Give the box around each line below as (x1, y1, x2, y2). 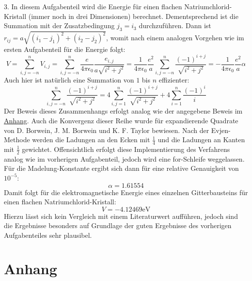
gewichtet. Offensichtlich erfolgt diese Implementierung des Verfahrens (22, 144, 230, 154)
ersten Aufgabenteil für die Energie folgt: (4, 44, 126, 54)
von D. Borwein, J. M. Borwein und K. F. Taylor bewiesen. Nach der (4, 125, 209, 135)
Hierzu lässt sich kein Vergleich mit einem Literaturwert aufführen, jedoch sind (4, 211, 238, 221)
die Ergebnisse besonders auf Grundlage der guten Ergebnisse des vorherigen (4, 220, 232, 231)
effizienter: (158, 75, 189, 85)
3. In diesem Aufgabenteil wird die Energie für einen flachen (4, 1, 182, 11)
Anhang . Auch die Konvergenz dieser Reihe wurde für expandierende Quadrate (4, 115, 238, 125)
